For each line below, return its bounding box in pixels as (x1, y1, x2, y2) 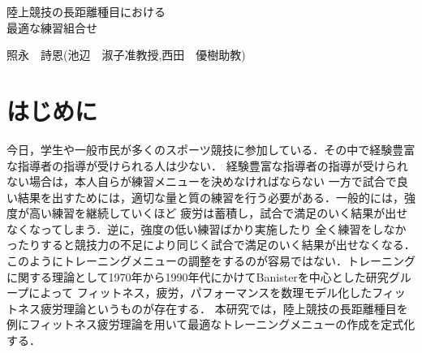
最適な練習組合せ (6, 19, 97, 36)
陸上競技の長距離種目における (6, 3, 166, 19)
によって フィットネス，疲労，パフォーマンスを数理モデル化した (28, 284, 372, 301)
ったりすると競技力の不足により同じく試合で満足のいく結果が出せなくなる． (6, 236, 416, 253)
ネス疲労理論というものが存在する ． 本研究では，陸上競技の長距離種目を (17, 299, 408, 316)
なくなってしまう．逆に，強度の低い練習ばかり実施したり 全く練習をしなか (6, 220, 407, 237)
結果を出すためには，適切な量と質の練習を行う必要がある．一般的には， (17, 188, 404, 205)
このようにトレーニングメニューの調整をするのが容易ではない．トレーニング (6, 252, 416, 269)
